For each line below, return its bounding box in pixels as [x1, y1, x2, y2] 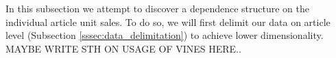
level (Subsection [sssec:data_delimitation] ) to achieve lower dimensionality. [5, 28, 324, 42]
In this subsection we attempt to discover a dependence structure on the [5, 1, 310, 15]
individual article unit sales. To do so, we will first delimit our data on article [5, 14, 331, 29]
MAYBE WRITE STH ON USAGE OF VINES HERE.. [5, 41, 241, 55]
